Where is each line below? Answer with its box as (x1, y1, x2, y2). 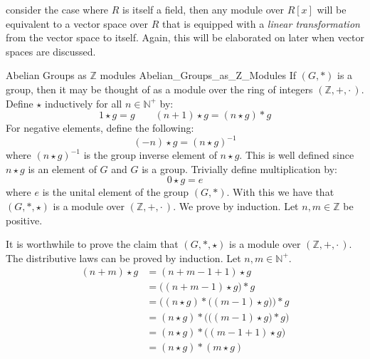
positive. (6, 212, 43, 227)
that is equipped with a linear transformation (162, 16, 360, 31)
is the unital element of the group (42, 184, 189, 199)
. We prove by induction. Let (173, 199, 299, 214)
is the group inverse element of (83, 147, 217, 162)
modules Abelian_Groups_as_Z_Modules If (100, 68, 296, 83)
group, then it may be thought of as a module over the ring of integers (6, 81, 313, 96)
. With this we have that (226, 184, 334, 199)
